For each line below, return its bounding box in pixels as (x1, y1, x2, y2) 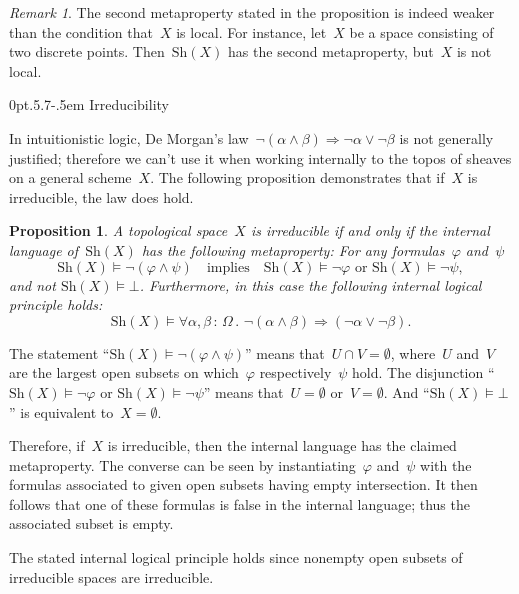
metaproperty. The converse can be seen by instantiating (9, 454, 356, 475)
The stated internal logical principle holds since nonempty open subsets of (9, 547, 463, 568)
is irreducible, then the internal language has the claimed (107, 435, 457, 456)
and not (9, 274, 56, 295)
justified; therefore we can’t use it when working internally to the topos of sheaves (9, 147, 512, 168)
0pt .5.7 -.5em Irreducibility (9, 94, 169, 115)
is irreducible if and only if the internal (250, 220, 490, 241)
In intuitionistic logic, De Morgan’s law (9, 127, 249, 148)
